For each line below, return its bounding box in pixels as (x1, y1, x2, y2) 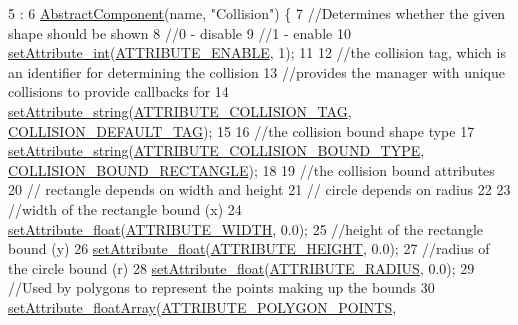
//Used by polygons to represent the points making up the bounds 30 (8, 277, 435, 298)
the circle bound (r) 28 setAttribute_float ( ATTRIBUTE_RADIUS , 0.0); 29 (8, 257, 475, 278)
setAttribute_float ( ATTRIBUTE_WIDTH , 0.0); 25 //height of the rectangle (8, 218, 484, 239)
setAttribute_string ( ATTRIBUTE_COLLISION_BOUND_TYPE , (8, 140, 425, 161)
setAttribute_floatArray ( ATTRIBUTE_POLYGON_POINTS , (8, 296, 397, 317)
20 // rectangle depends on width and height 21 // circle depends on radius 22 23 (8, 179, 511, 200)
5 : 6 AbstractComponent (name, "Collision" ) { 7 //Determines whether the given (8, 3, 506, 23)
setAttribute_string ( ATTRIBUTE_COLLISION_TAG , (8, 100, 352, 121)
